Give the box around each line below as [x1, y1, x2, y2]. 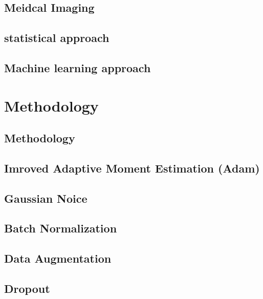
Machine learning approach [4, 59, 151, 75]
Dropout [4, 281, 50, 296]
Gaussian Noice [4, 190, 87, 206]
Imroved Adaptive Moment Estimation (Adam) [4, 160, 260, 176]
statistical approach [4, 30, 109, 46]
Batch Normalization [4, 220, 117, 236]
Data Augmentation [4, 250, 112, 266]
